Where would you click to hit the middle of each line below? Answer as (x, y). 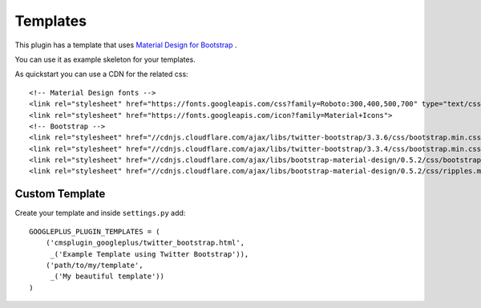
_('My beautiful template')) (107, 276)
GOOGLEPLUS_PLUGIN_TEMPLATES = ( (95, 231)
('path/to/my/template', (94, 265)
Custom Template (60, 194)
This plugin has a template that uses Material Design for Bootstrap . (126, 45)
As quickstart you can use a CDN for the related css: (101, 74)
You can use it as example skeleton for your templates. (105, 59)
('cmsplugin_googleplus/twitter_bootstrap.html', (145, 243)
